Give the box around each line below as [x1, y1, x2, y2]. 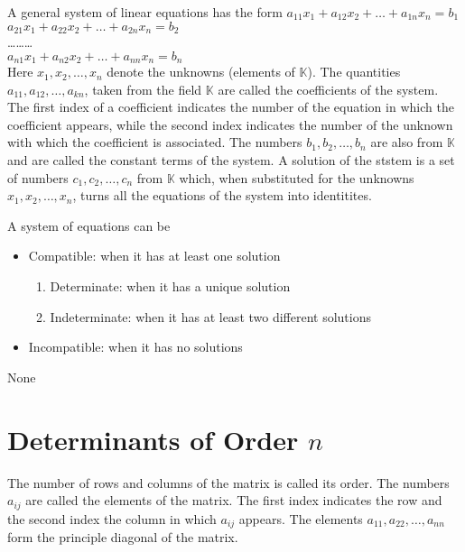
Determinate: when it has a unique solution [50, 277, 291, 296]
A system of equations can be [7, 216, 171, 235]
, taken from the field [84, 79, 202, 98]
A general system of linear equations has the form [7, 3, 283, 21]
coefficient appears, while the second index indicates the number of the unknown [7, 115, 453, 133]
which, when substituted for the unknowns [179, 168, 414, 187]
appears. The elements [238, 509, 363, 528]
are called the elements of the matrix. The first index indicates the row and [25, 491, 442, 510]
